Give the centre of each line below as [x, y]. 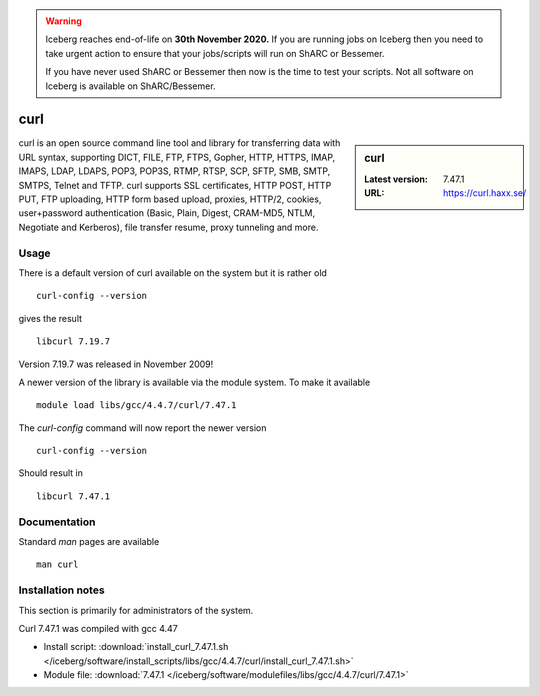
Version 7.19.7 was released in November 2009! [116, 364]
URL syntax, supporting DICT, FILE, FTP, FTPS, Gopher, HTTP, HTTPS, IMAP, [177, 157]
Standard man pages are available [89, 541]
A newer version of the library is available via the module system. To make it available [194, 382]
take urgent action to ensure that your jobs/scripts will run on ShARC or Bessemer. [215, 53]
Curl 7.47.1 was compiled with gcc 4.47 [98, 628]
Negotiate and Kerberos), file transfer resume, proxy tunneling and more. [168, 227]
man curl [57, 564]
